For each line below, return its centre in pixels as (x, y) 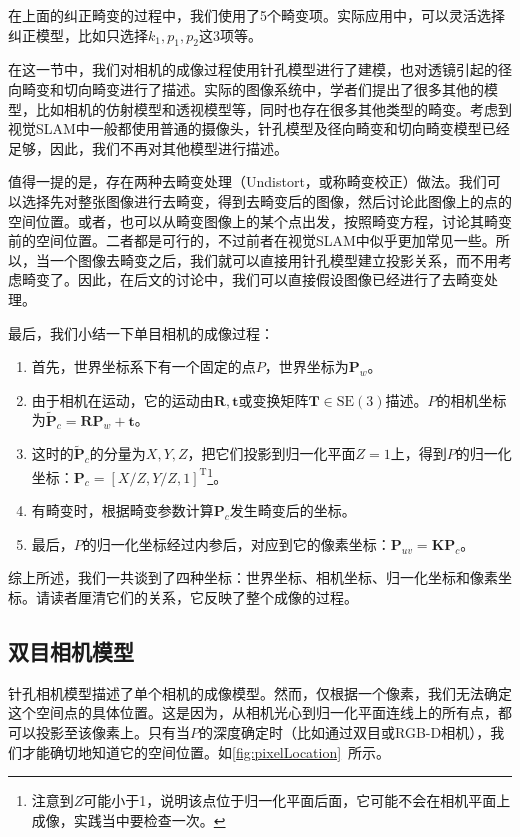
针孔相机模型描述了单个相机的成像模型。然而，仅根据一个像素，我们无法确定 (260, 692)
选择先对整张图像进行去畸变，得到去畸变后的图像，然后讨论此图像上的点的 (266, 200)
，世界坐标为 (306, 366)
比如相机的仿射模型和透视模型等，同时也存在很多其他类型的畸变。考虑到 (273, 108)
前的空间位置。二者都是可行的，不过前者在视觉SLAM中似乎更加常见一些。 (252, 240)
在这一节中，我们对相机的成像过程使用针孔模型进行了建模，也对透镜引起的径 (260, 69)
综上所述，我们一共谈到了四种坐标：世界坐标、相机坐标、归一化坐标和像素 (253, 577)
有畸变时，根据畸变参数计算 (122, 510)
